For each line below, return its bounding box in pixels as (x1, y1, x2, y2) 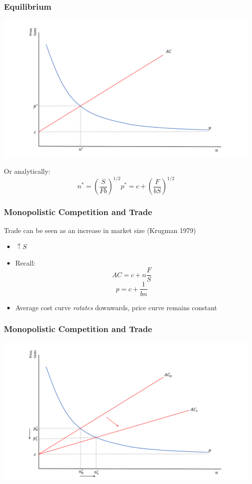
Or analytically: (4, 166, 50, 176)
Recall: (15, 257, 36, 267)
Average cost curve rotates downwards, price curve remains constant (15, 302, 217, 312)
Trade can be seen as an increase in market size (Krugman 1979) (4, 225, 196, 235)
